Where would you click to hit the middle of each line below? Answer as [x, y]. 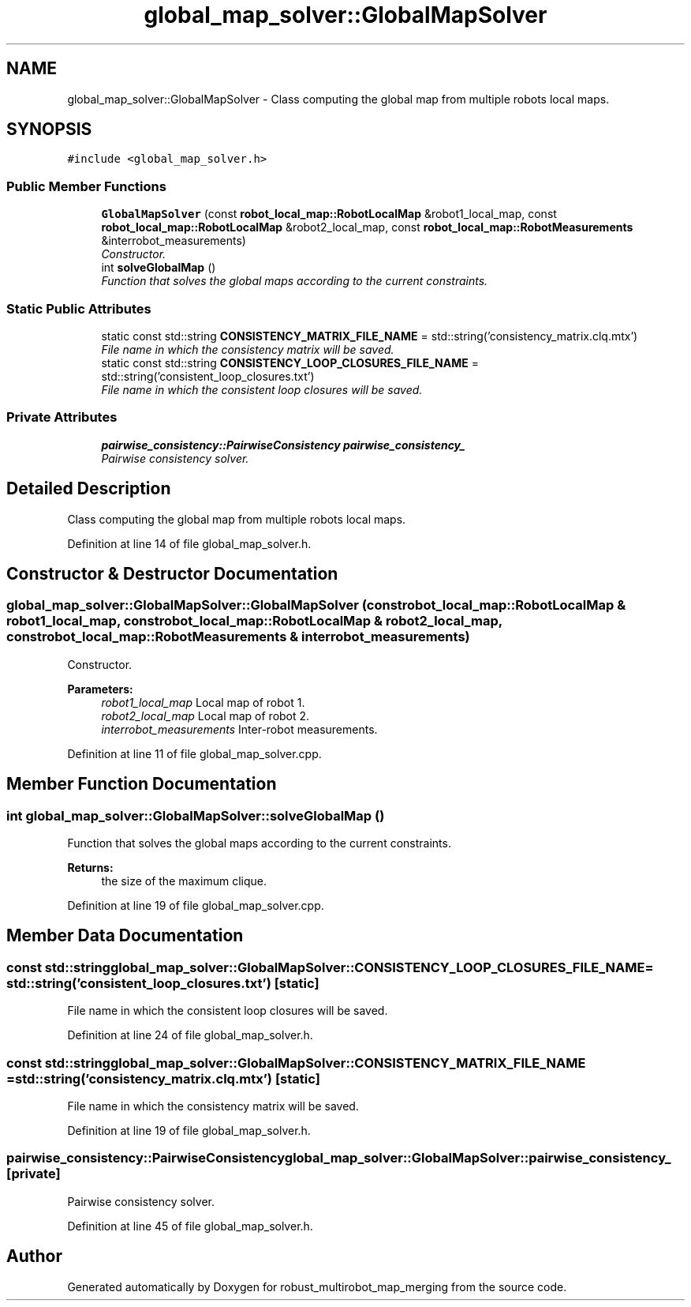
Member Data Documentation [125, 936]
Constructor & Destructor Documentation [172, 573]
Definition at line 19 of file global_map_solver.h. [189, 1130]
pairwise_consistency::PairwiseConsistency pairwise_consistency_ [283, 445]
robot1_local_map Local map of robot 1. [203, 702]
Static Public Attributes [79, 308]
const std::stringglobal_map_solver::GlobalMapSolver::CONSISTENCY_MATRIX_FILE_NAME [296, 1063]
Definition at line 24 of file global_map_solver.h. [190, 1035]
